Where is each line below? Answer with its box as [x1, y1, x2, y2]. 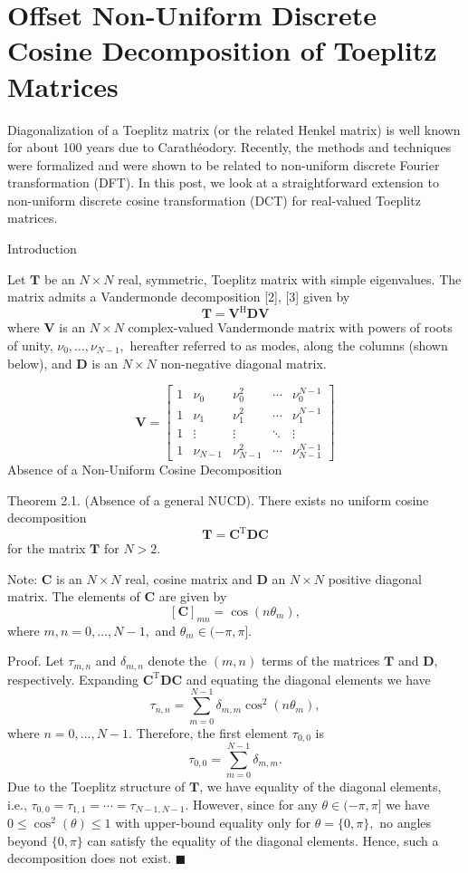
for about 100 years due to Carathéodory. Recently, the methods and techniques [7, 138, 452, 157]
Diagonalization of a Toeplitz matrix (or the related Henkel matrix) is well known [7, 120, 461, 139]
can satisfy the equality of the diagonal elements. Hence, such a [87, 830, 439, 849]
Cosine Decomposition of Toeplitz [7, 32, 437, 69]
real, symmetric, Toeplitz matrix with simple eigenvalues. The [118, 269, 462, 288]
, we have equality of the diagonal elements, [199, 777, 442, 796]
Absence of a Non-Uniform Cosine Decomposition [7, 459, 282, 478]
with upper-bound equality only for [115, 813, 311, 832]
